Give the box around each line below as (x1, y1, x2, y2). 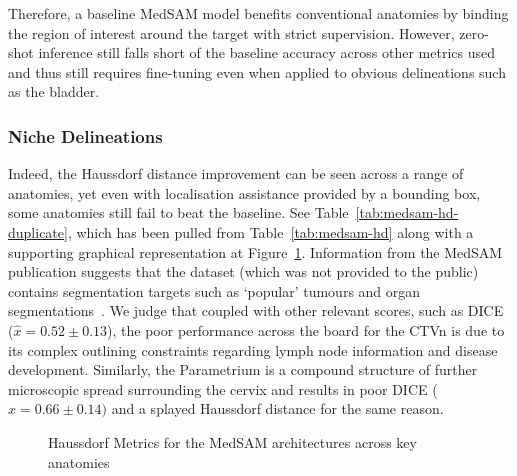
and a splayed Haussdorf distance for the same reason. (111, 398, 444, 419)
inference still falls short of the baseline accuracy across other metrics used (38, 42, 495, 63)
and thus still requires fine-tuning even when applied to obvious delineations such (8, 61, 506, 82)
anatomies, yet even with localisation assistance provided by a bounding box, (8, 182, 481, 203)
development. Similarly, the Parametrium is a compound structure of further (8, 359, 478, 380)
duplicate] (8, 221, 68, 242)
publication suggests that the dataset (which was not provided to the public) (8, 261, 479, 282)
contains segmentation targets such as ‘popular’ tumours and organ (8, 280, 421, 301)
